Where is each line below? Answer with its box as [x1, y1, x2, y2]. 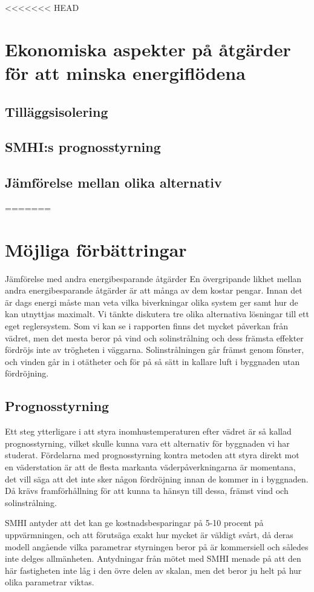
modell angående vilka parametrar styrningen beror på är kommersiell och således [5, 540, 309, 553]
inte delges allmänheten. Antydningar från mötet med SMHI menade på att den [5, 552, 301, 565]
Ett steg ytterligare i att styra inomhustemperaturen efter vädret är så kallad [5, 425, 292, 438]
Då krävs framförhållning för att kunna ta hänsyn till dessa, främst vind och [5, 484, 289, 497]
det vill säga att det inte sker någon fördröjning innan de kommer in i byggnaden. [5, 472, 309, 485]
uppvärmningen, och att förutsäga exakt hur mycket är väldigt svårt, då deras [5, 528, 293, 541]
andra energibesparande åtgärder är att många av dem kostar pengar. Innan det [5, 284, 303, 297]
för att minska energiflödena [5, 60, 246, 85]
